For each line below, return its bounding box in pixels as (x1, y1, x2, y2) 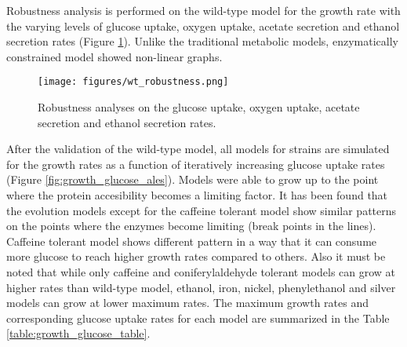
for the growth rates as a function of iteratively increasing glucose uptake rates (6, 155, 385, 172)
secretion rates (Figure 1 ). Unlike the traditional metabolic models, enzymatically (6, 33, 398, 49)
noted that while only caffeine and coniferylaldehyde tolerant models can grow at (6, 263, 396, 279)
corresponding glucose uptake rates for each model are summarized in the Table (6, 309, 390, 326)
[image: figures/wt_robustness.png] (38, 76, 229, 88)
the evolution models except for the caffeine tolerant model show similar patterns (6, 202, 397, 218)
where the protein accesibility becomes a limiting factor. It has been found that (6, 187, 388, 203)
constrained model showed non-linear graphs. (6, 48, 223, 64)
